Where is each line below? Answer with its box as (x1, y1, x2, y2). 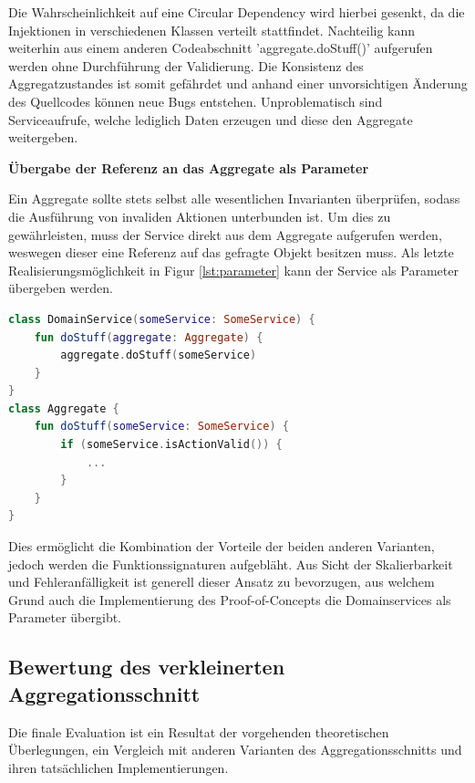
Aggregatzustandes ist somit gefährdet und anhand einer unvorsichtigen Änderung (8, 74, 468, 93)
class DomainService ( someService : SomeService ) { (8, 312, 315, 326)
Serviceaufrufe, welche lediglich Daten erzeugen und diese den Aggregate (8, 110, 413, 129)
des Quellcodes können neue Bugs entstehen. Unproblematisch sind (8, 91, 383, 110)
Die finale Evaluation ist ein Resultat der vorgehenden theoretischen (8, 722, 389, 741)
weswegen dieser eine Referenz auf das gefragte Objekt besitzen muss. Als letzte (8, 243, 454, 262)
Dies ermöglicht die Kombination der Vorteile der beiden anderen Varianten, (8, 537, 435, 556)
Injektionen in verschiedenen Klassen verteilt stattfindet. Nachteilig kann (8, 20, 416, 39)
